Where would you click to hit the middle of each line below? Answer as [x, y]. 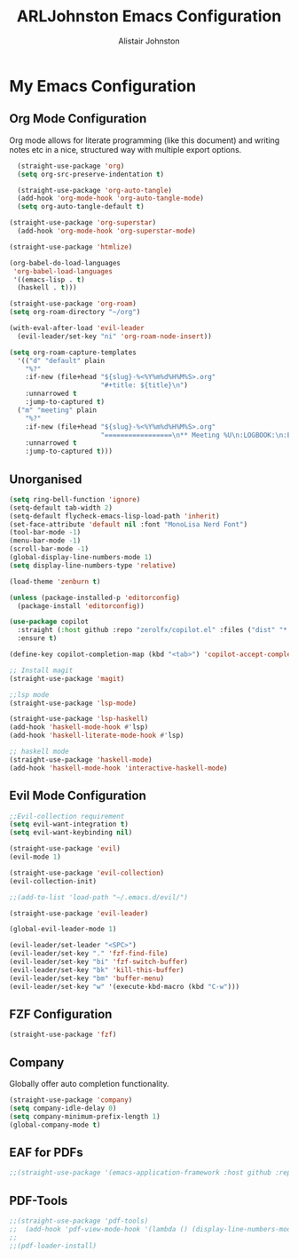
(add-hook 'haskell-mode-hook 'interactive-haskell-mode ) [118, 768]
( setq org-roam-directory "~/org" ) [75, 313]
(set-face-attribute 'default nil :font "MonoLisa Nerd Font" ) [129, 524]
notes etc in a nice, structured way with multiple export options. [125, 149]
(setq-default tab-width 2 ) [61, 508]
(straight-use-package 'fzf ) [63, 1035]
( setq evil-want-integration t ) [69, 824]
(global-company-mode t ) [55, 1125]
